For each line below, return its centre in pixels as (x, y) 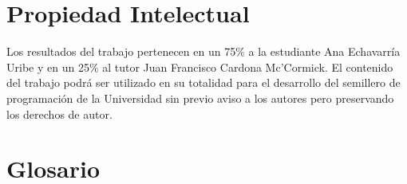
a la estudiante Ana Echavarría (324, 51)
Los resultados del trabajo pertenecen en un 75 (121, 51)
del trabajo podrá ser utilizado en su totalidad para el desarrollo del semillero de (203, 82)
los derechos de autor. (59, 114)
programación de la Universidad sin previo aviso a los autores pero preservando (200, 98)
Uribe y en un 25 (48, 67)
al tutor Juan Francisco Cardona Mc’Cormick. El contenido (248, 67)
